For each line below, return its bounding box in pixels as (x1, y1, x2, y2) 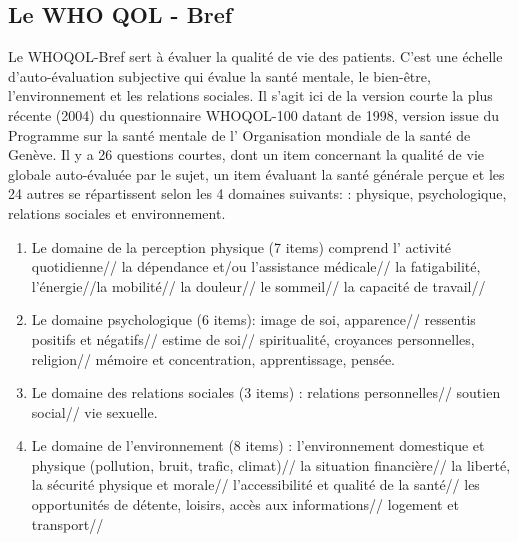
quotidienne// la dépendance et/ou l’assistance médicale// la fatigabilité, (31, 256, 481, 277)
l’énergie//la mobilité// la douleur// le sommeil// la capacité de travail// (31, 275, 486, 296)
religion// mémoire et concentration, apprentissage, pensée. (31, 348, 395, 369)
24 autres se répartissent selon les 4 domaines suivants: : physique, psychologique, (8, 183, 507, 204)
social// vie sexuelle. (31, 401, 158, 422)
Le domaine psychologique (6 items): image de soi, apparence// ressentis (31, 309, 476, 330)
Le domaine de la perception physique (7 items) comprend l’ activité (31, 236, 452, 257)
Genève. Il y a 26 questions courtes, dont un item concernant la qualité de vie (8, 144, 484, 165)
